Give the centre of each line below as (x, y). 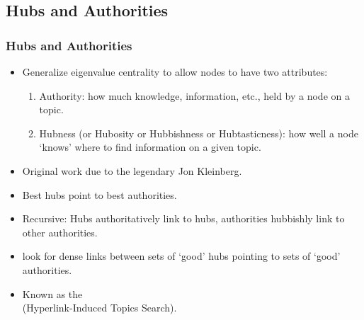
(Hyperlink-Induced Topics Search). (99, 308)
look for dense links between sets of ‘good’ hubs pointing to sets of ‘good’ (181, 256)
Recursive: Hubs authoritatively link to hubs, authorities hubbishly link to (183, 218)
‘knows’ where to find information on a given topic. (150, 147)
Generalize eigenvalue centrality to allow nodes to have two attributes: (175, 72)
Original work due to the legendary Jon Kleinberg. (132, 170)
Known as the (52, 293)
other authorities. (60, 232)
